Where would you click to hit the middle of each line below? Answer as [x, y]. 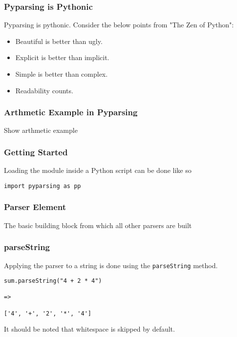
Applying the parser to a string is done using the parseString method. [111, 265]
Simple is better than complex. [62, 74]
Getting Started [36, 152]
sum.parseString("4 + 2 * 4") [53, 281]
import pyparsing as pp [43, 186]
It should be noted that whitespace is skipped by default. [89, 329]
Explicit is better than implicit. [62, 57]
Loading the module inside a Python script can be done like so [98, 170]
